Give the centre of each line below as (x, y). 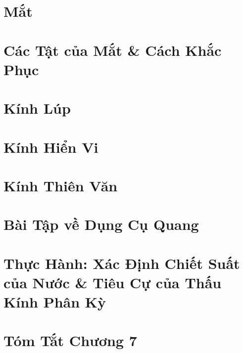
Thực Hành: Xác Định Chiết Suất (122, 263)
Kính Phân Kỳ (55, 302)
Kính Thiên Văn (61, 185)
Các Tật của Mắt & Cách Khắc (113, 50)
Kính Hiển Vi (51, 147)
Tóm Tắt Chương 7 (70, 340)
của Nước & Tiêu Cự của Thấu (113, 282)
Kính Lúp (37, 108)
